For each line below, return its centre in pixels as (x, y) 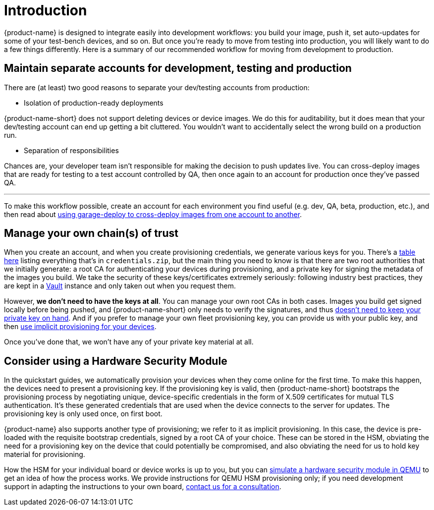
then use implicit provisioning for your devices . (80, 327)
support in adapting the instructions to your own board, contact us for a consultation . (143, 487)
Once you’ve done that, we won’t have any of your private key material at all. (129, 342)
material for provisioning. (45, 454)
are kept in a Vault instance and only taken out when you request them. (120, 286)
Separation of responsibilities (71, 150)
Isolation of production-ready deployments (94, 103)
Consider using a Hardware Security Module (116, 361)
